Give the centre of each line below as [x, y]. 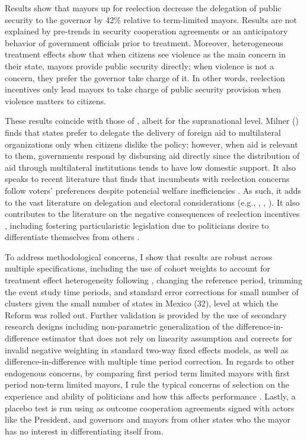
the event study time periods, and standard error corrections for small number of [152, 291]
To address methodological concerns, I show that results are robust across [139, 256]
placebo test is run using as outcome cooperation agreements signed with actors [150, 408]
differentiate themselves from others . [72, 237]
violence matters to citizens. [55, 100]
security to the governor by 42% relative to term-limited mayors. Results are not [151, 19]
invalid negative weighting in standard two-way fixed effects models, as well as [147, 349]
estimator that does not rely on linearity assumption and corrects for [167, 338]
